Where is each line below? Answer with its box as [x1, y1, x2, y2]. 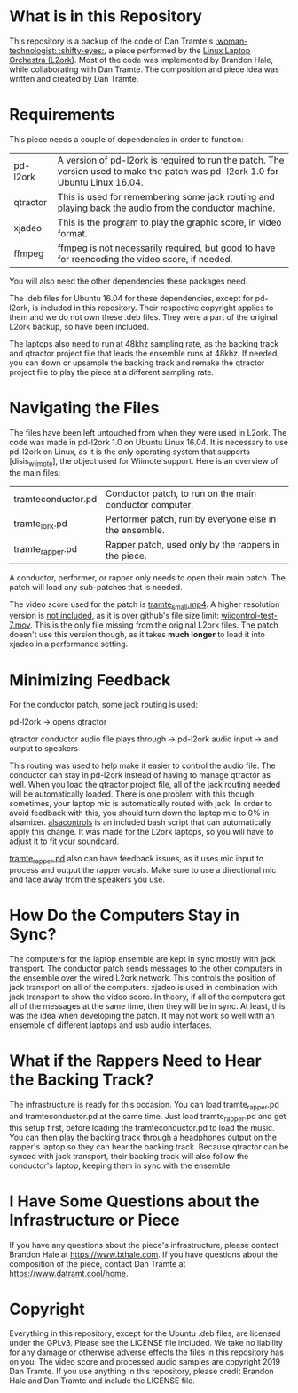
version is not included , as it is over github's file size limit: [9, 611, 220, 621]
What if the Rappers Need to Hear [9, 1051, 262, 1071]
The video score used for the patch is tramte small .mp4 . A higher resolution [9, 598, 280, 612]
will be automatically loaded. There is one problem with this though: [9, 789, 257, 799]
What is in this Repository [9, 6, 202, 27]
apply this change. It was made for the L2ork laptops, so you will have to [9, 827, 274, 837]
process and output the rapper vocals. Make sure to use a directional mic [9, 865, 277, 876]
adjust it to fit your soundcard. [9, 836, 120, 846]
